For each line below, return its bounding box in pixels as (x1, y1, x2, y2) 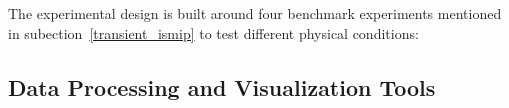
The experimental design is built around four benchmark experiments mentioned (8, 3, 502, 23)
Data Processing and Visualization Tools (8, 71, 436, 102)
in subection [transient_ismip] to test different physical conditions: (8, 22, 419, 43)
